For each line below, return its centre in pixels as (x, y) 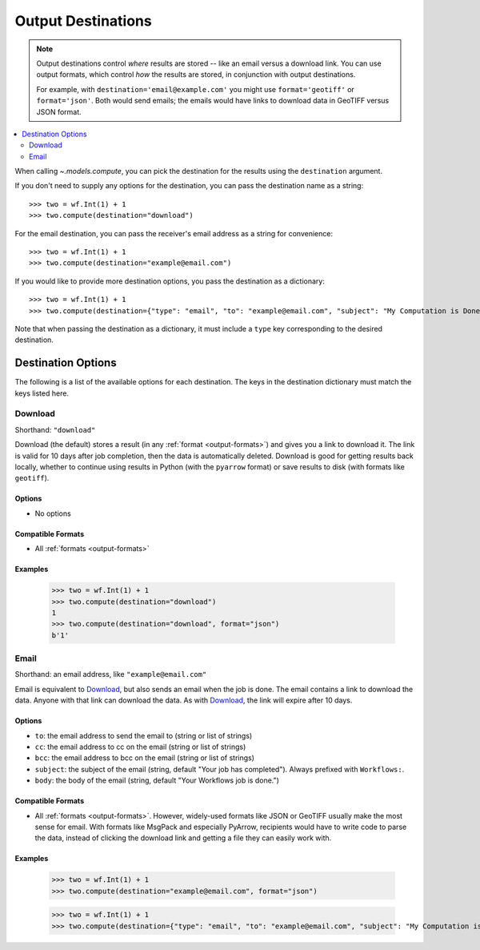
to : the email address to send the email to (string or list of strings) (144, 735)
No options (53, 513)
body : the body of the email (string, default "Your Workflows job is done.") (157, 780)
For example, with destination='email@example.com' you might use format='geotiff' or (196, 89)
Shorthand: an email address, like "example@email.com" (111, 674)
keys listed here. (42, 393)
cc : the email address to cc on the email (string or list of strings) (140, 747)
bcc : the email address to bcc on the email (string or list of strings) (145, 758)
